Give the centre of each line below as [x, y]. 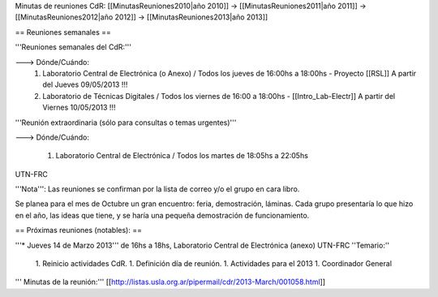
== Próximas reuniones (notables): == [78, 230]
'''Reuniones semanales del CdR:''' [73, 47]
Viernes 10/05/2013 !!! [79, 108]
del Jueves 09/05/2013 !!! [85, 84]
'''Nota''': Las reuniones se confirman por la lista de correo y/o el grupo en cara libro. [157, 189]
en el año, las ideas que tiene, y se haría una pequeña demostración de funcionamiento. [162, 215]
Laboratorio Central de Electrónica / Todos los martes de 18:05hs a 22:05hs [182, 156]
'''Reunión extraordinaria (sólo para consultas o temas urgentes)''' [126, 123]
